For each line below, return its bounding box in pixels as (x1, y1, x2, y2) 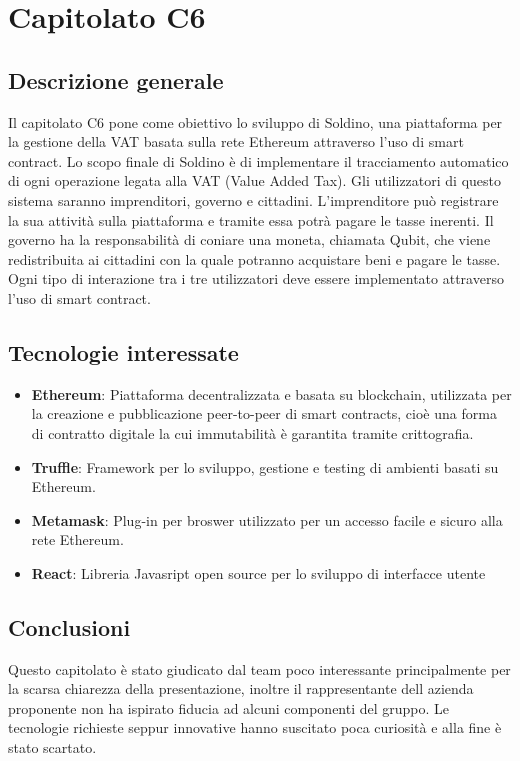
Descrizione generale (8, 64, 224, 95)
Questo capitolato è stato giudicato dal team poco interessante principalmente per (8, 658, 511, 679)
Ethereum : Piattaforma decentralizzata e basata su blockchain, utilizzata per (31, 383, 512, 404)
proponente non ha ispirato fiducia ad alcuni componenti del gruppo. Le (8, 697, 450, 718)
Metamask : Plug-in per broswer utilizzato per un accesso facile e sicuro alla (31, 509, 503, 530)
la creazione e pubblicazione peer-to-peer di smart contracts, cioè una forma (31, 403, 497, 424)
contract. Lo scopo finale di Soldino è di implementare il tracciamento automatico (8, 150, 509, 171)
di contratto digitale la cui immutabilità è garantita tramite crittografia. (31, 422, 474, 443)
